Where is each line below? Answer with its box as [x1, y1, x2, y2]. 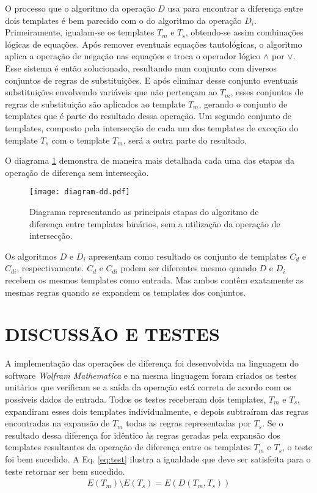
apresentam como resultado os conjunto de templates [89, 249, 287, 262]
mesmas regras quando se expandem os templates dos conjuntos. [5, 285, 246, 298]
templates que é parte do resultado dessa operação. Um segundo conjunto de [5, 109, 292, 122]
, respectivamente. [16, 261, 84, 274]
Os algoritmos [5, 249, 57, 262]
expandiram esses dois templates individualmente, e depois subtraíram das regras [5, 404, 309, 417]
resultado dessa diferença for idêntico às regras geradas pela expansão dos [5, 428, 280, 441]
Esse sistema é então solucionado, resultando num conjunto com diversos [5, 61, 277, 74]
